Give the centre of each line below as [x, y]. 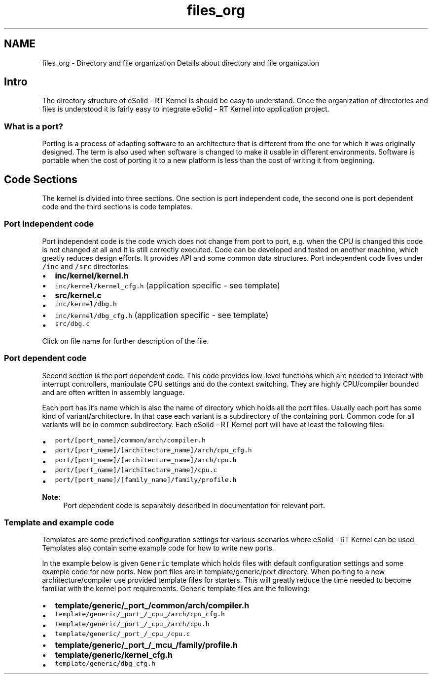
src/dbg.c [72, 323]
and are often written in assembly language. [113, 392]
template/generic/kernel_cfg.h [114, 655]
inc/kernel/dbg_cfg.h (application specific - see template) [162, 315]
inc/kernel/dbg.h [86, 304]
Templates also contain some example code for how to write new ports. [158, 548]
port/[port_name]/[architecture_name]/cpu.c [136, 470]
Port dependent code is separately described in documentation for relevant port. [194, 505]
